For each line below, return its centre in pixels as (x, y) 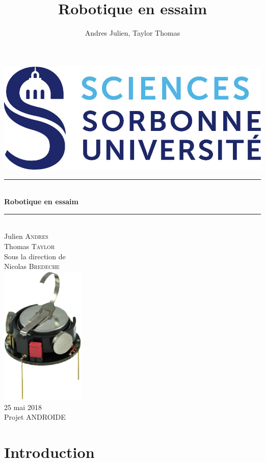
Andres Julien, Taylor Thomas (132, 33)
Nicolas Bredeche (32, 266)
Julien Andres (26, 236)
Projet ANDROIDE (35, 417)
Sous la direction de (35, 256)
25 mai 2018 (23, 407)
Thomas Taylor (30, 246)
